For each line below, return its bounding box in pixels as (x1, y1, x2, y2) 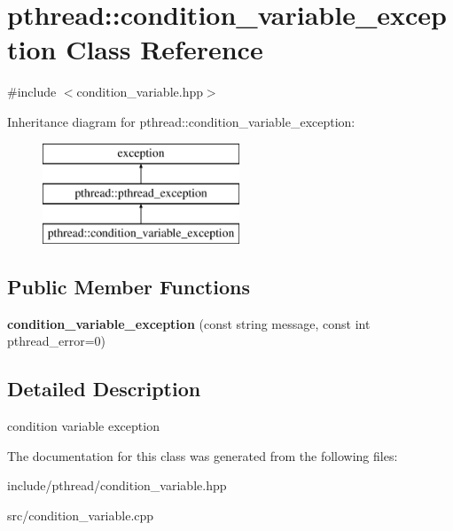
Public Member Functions (7, 272, 250, 300)
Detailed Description (7, 375, 201, 402)
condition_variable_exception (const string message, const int (7, 314, 371, 332)
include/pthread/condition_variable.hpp (7, 476, 227, 495)
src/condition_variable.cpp (7, 505, 154, 524)
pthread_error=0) (7, 332, 106, 350)
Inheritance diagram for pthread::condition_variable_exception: (7, 112, 355, 130)
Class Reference (66, 31, 263, 67)
